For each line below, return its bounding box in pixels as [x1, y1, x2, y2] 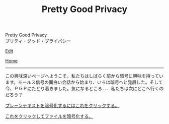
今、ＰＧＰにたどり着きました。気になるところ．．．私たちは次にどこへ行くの [5, 86, 164, 92]
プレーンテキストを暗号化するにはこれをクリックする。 [5, 102, 120, 109]
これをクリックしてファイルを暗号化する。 [5, 113, 94, 119]
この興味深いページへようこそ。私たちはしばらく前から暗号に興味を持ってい [5, 73, 164, 79]
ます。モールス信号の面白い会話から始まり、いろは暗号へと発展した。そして [5, 79, 163, 85]
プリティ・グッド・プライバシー [5, 38, 71, 44]
